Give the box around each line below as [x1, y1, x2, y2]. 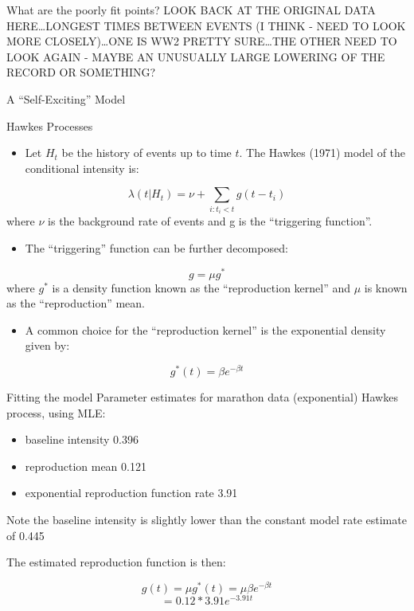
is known [364, 279, 408, 296]
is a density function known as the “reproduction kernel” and [52, 279, 351, 296]
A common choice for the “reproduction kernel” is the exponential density [25, 321, 386, 338]
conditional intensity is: [25, 159, 139, 176]
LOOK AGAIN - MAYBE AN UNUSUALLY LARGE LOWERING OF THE [6, 48, 385, 65]
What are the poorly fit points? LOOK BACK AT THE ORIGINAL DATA [6, 2, 376, 18]
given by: [25, 337, 70, 354]
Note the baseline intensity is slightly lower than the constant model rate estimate [6, 511, 407, 527]
